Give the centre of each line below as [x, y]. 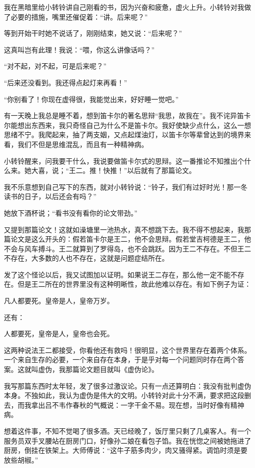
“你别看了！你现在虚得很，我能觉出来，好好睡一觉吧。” [91, 99]
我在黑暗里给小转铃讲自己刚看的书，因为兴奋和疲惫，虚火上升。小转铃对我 [124, 7]
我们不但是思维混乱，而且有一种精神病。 [83, 144]
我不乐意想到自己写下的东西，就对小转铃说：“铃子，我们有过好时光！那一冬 [126, 186]
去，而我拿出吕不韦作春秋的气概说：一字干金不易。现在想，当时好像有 [117, 405]
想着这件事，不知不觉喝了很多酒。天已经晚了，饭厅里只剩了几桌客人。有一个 [127, 431]
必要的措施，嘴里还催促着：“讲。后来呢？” [79, 16]
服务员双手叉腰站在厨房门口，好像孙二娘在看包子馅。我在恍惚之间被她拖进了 [127, 440]
